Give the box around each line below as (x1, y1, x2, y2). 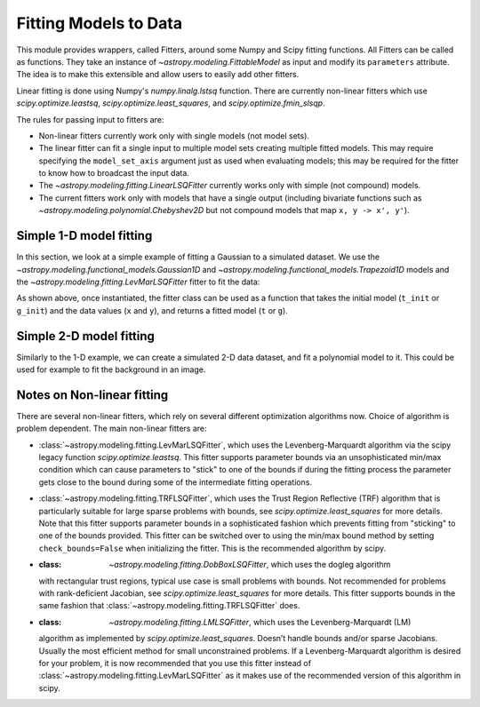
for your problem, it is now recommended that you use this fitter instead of (38, 657, 311, 668)
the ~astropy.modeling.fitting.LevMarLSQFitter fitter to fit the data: (16, 276, 260, 287)
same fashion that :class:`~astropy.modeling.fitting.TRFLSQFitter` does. (38, 600, 300, 611)
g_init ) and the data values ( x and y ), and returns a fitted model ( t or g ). (16, 305, 288, 315)
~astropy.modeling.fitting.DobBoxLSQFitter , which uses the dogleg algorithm (108, 560, 391, 570)
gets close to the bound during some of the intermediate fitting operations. (38, 476, 313, 488)
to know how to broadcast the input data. (38, 168, 190, 179)
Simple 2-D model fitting (16, 329, 156, 344)
